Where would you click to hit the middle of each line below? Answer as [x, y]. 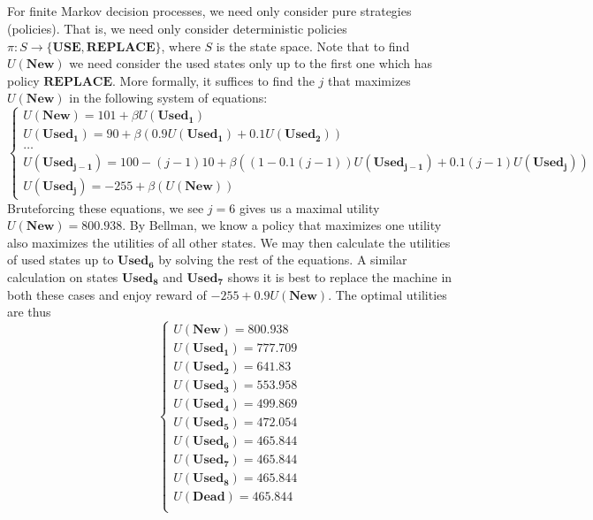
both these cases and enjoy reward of [107, 294]
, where [181, 46]
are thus [29, 312]
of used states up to [61, 260]
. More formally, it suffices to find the [213, 80]
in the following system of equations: [168, 98]
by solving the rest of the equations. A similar [283, 260]
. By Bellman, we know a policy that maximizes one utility [282, 225]
